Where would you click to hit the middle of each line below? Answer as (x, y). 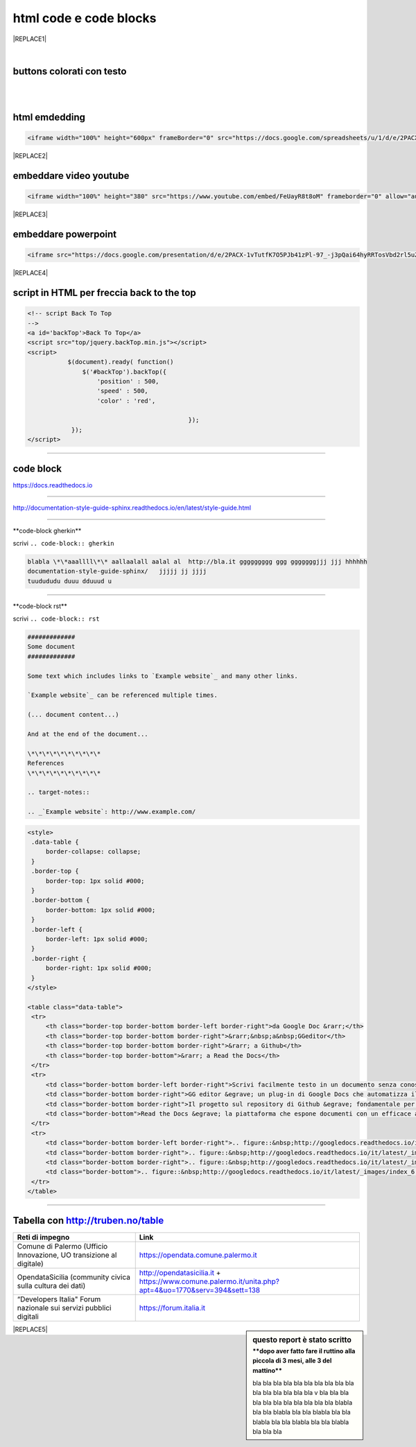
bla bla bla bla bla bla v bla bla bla (301, 1393)
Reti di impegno (43, 1237)
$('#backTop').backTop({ (124, 372)
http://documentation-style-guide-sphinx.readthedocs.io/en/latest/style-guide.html (132, 508)
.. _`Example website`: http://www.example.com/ (112, 812)
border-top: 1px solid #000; (95, 881)
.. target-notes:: (59, 792)
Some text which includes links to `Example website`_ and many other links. (163, 676)
